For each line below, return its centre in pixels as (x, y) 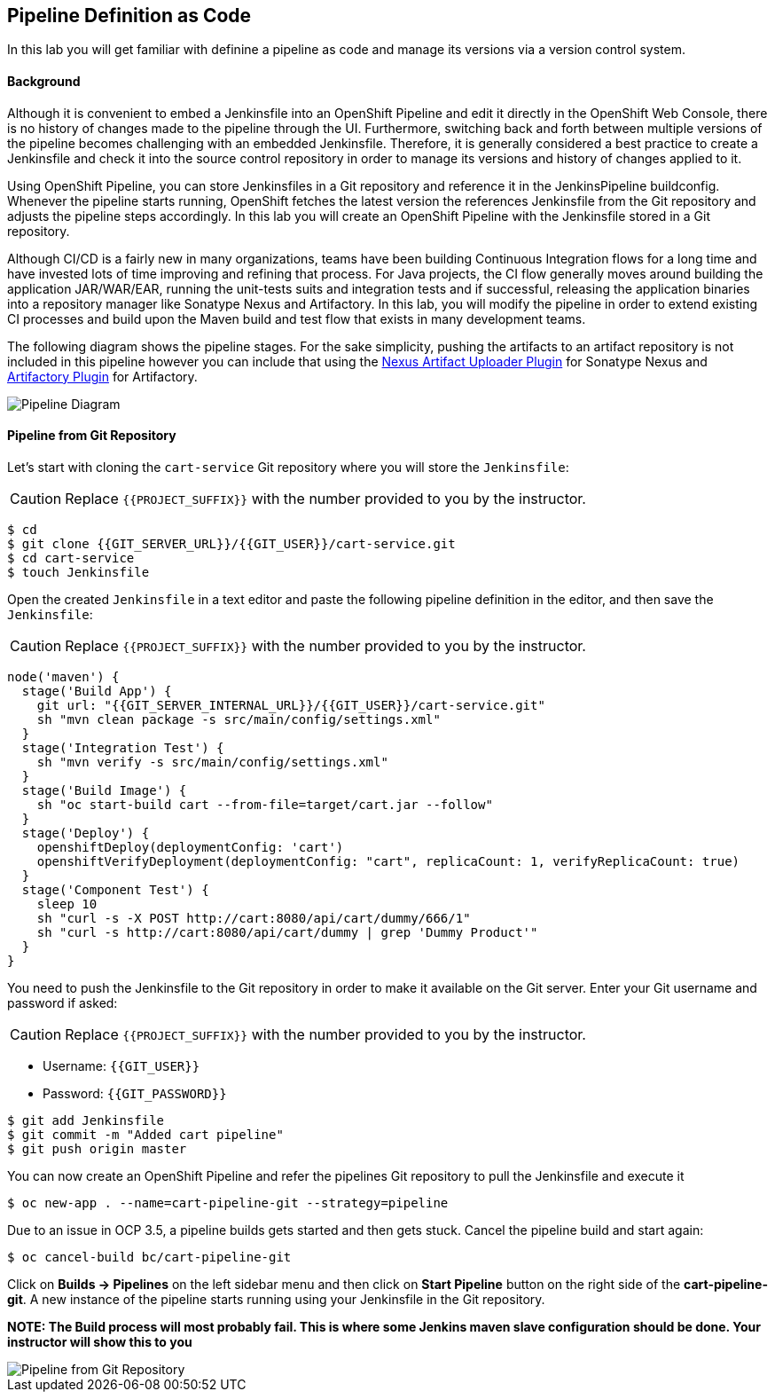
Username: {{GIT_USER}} (121, 1065)
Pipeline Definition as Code (129, 16)
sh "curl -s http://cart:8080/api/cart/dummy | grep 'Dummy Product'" (287, 932)
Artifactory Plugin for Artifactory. (102, 376)
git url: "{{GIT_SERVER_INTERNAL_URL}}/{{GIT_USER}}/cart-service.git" (291, 705)
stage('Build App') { (97, 691)
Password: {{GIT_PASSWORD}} (135, 1093)
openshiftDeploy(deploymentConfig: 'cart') (190, 847)
